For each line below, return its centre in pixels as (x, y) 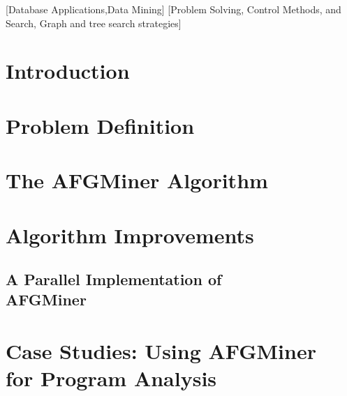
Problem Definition (100, 125)
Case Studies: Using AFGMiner (161, 351)
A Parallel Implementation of (114, 279)
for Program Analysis (111, 378)
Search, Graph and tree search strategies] (94, 23)
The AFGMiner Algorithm (137, 180)
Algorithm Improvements (130, 235)
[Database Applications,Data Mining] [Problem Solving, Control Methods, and (173, 9)
